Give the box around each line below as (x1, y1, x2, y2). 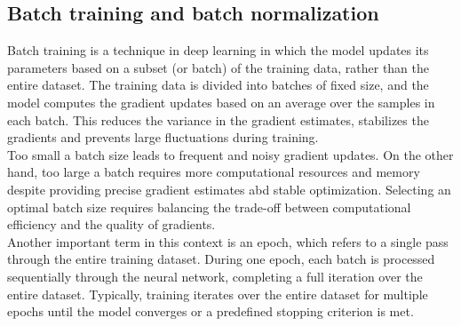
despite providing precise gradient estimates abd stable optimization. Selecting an (7, 179, 451, 198)
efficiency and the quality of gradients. (7, 215, 216, 234)
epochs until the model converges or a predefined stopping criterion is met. (7, 302, 414, 321)
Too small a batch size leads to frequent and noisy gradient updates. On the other (7, 145, 454, 163)
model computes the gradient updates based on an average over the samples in (7, 92, 435, 111)
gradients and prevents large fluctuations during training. (7, 128, 319, 147)
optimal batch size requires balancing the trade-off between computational (7, 197, 411, 216)
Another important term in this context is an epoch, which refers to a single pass (7, 232, 449, 250)
